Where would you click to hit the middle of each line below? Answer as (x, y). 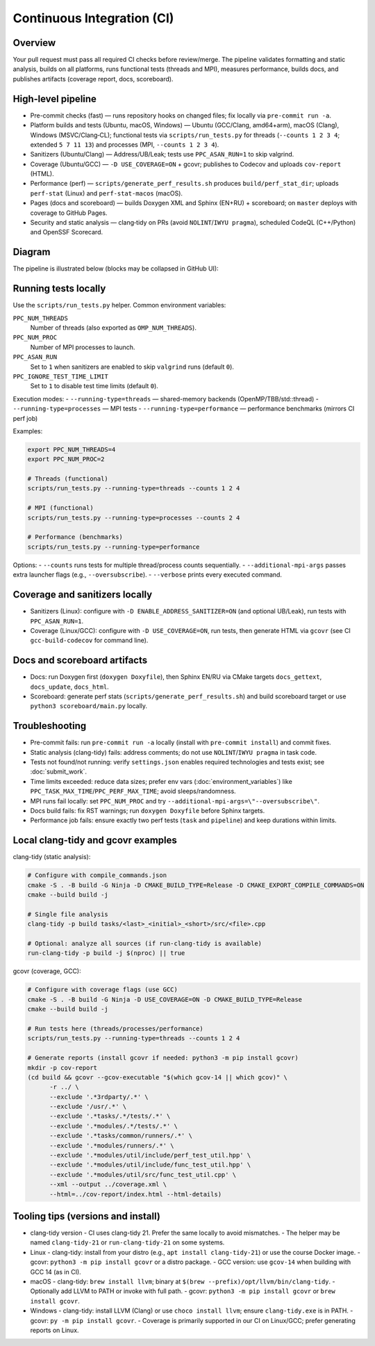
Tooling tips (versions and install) (87, 1216)
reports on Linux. (55, 1330)
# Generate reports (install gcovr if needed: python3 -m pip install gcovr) (163, 1058)
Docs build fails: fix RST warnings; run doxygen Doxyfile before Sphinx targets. (148, 811)
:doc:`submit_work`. (58, 771)
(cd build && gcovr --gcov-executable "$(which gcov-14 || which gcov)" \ (158, 1077)
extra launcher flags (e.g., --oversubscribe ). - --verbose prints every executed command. (148, 575)
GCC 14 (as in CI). (56, 1272)
